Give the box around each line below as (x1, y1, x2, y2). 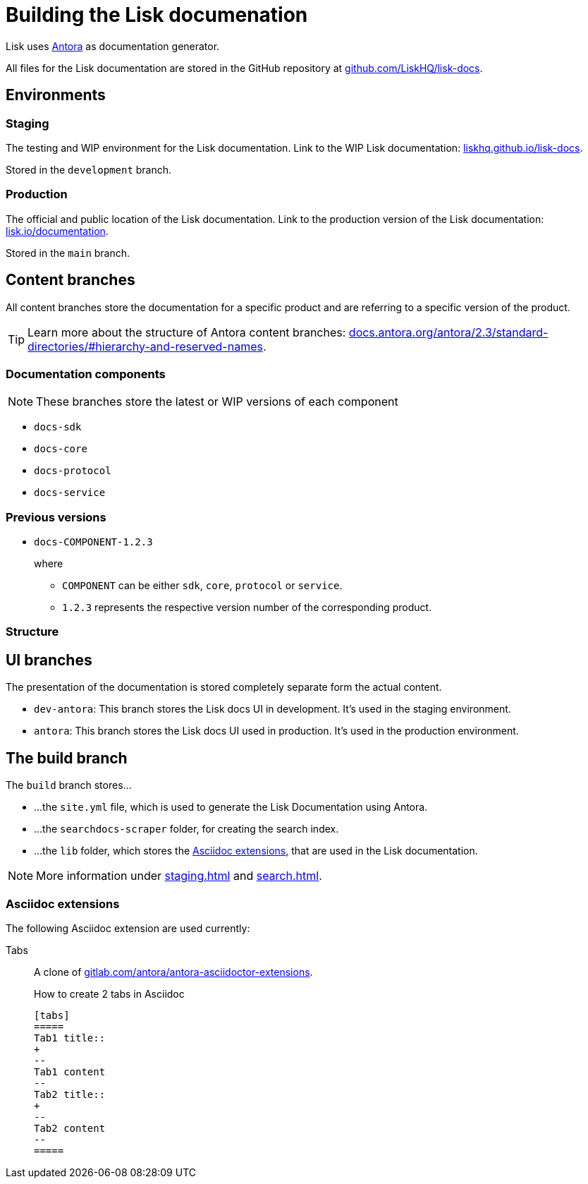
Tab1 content (34, 1065, 106, 1077)
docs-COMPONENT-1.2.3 (34, 536, 153, 548)
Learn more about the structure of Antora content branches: (27, 325, 346, 339)
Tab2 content (34, 1122, 106, 1134)
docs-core (34, 443, 87, 455)
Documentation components (6, 366, 166, 381)
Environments (6, 86, 106, 104)
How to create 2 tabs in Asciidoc (34, 987, 185, 1000)
